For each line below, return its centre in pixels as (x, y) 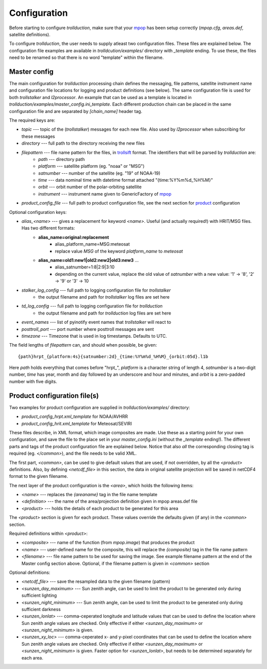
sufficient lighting (39, 595)
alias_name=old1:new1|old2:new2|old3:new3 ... (89, 260)
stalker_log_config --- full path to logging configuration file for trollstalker (96, 290)
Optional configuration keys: (38, 212)
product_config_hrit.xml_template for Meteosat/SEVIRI (77, 423)
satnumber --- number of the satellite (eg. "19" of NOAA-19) (99, 173)
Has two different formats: (48, 228)
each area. (32, 658)
